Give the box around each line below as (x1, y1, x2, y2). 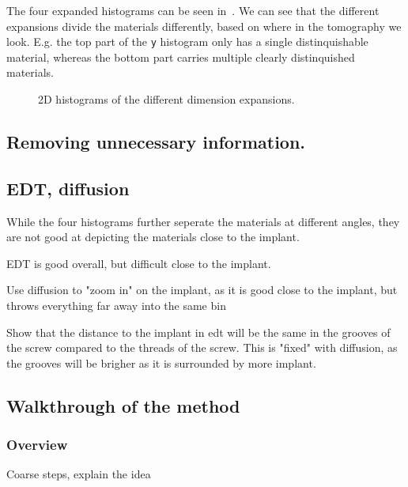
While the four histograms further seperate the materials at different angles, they (6, 213, 400, 229)
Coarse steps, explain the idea (6, 466, 151, 482)
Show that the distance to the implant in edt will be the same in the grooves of (6, 323, 391, 340)
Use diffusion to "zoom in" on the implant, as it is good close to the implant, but (6, 281, 398, 298)
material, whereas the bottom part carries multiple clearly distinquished (6, 48, 355, 65)
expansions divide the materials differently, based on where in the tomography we (6, 17, 402, 34)
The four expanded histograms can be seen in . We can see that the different (6, 2, 380, 18)
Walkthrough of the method (6, 393, 240, 417)
